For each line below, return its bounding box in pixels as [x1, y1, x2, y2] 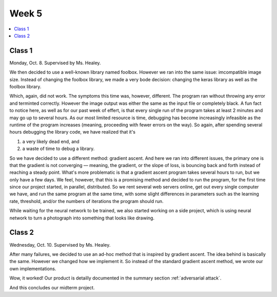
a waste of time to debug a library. [22, 145, 95, 152]
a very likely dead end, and [22, 138, 80, 144]
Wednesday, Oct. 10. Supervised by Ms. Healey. [9, 242, 111, 248]
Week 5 [9, 8, 43, 19]
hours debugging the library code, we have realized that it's [9, 129, 136, 135]
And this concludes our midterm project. [9, 284, 95, 290]
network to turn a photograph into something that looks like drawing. [9, 215, 155, 221]
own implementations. [9, 265, 56, 272]
